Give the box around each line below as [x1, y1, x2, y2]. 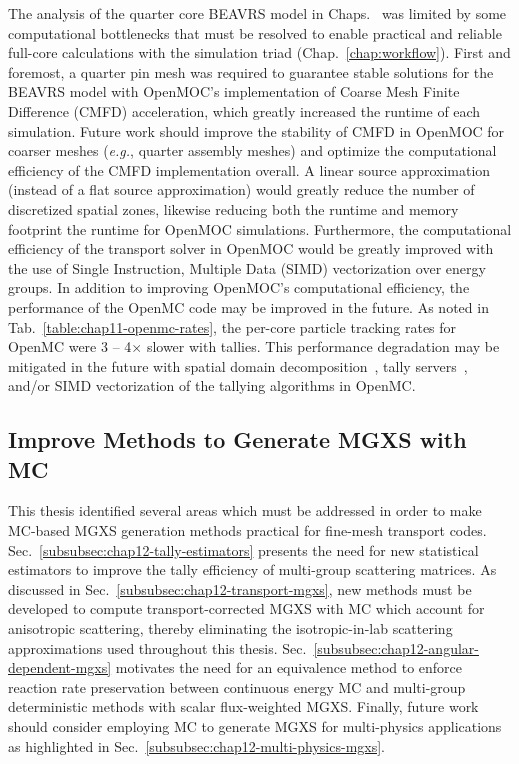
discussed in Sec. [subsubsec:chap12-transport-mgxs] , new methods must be [8, 578, 472, 599]
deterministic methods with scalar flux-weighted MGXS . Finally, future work [8, 696, 479, 717]
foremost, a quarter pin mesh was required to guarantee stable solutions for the [8, 61, 494, 82]
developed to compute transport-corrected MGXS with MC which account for [8, 598, 485, 619]
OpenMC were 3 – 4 [8, 336, 132, 357]
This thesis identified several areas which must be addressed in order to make [8, 500, 482, 521]
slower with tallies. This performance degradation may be [146, 336, 500, 357]
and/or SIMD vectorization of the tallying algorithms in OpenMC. [8, 375, 416, 396]
